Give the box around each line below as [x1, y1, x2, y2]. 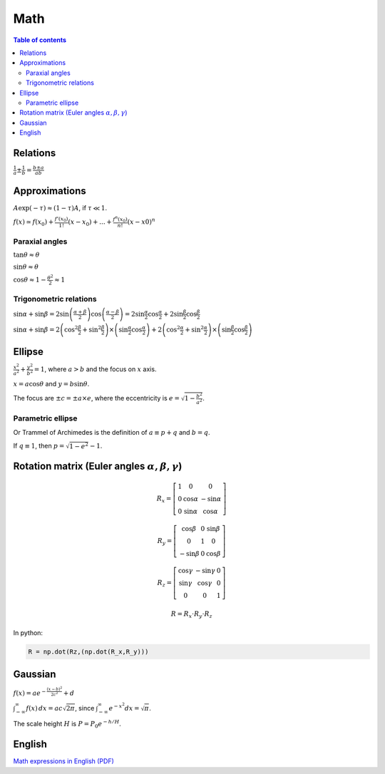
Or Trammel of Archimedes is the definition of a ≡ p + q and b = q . [13, 428, 210, 437]
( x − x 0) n [127, 217, 156, 226]
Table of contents [13, 36, 67, 44]
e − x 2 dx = [108, 702, 140, 712]
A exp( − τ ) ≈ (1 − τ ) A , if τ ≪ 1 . [13, 203, 108, 212]
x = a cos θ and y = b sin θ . [13, 379, 90, 388]
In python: [13, 628, 43, 637]
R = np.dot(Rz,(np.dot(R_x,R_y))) [28, 647, 149, 656]
